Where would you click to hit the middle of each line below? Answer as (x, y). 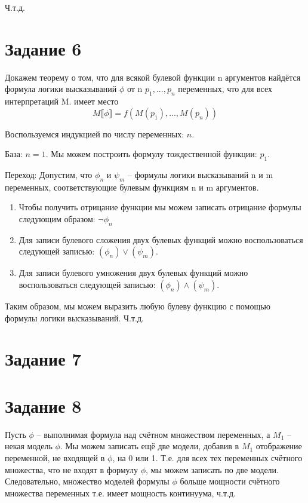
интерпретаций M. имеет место (62, 101)
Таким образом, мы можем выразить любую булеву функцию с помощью (138, 306)
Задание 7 (43, 359)
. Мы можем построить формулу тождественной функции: (151, 154)
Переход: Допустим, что (49, 175)
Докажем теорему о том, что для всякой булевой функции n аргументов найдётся (153, 77)
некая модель (29, 446)
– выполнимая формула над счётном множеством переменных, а (153, 434)
